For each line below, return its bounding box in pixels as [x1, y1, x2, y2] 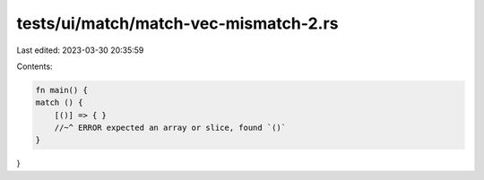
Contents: [16, 61, 53, 72]
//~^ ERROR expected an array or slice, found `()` [54, 123, 287, 133]
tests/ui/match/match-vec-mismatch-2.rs [16, 13, 339, 33]
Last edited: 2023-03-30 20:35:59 [16, 45, 144, 56]
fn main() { [35, 85, 89, 95]
